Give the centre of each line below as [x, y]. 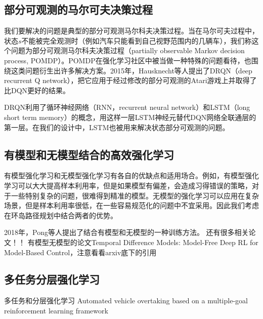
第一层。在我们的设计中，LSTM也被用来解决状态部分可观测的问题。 [117, 127]
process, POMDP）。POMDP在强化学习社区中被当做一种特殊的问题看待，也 [128, 60]
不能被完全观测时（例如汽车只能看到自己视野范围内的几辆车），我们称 [137, 40]
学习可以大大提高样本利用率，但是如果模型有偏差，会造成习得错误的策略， [128, 185]
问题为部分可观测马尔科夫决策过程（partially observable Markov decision [128, 50]
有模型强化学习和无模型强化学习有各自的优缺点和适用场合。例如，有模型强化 [131, 175]
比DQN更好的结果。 [37, 90]
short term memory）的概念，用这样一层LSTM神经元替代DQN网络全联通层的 [130, 117]
